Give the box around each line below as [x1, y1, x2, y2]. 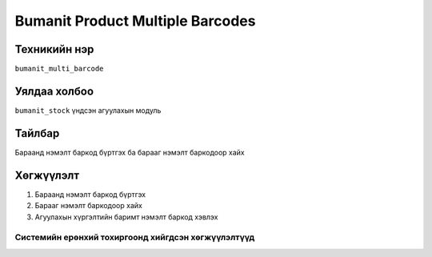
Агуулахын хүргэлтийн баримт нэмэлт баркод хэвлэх [34, 212, 218, 222]
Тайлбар [14, 126, 60, 140]
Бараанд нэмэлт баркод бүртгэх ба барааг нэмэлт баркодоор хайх [14, 147, 245, 157]
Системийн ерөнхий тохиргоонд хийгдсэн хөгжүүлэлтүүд [14, 232, 255, 243]
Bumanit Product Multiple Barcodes [14, 12, 256, 30]
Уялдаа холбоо [14, 84, 94, 98]
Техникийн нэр [14, 42, 94, 56]
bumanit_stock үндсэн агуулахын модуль [14, 105, 162, 115]
